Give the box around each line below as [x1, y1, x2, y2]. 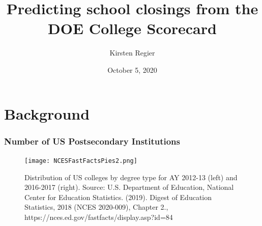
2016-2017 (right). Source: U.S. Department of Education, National [24, 182, 234, 192]
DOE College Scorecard [48, 18, 217, 39]
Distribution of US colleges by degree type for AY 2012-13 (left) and [24, 172, 238, 182]
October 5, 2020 [107, 64, 157, 75]
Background [4, 103, 90, 124]
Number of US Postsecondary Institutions [4, 134, 180, 147]
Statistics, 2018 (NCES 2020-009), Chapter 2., [24, 202, 168, 212]
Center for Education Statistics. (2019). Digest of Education [24, 191, 212, 202]
